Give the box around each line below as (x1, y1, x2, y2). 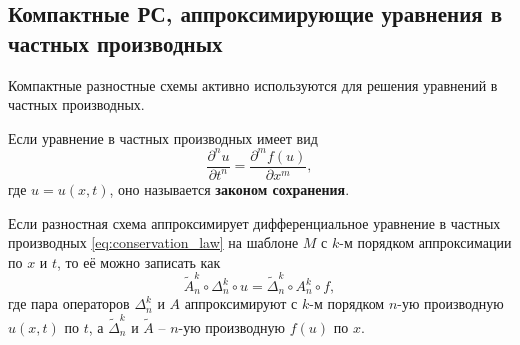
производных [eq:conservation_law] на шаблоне (8, 232, 299, 253)
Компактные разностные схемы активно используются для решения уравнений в (8, 74, 498, 95)
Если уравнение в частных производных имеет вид (8, 127, 318, 148)
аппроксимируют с (184, 293, 298, 314)
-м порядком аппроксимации (339, 232, 512, 253)
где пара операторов (8, 293, 130, 314)
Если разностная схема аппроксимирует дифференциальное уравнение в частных (8, 212, 501, 233)
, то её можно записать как (57, 251, 221, 272)
